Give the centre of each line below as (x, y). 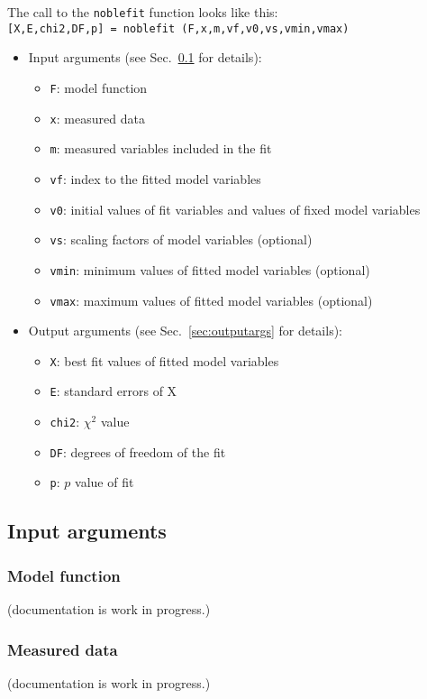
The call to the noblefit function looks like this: (143, 12)
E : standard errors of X (114, 391)
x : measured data (97, 118)
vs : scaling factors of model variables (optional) (181, 239)
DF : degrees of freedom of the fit (138, 451)
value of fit (104, 482)
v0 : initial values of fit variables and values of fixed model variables (235, 209)
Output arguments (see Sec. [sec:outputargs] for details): (185, 331)
